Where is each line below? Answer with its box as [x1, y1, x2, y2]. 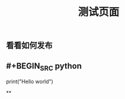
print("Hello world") [6, 78, 54, 85]
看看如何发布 [6, 41, 53, 51]
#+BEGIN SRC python [6, 61, 82, 72]
